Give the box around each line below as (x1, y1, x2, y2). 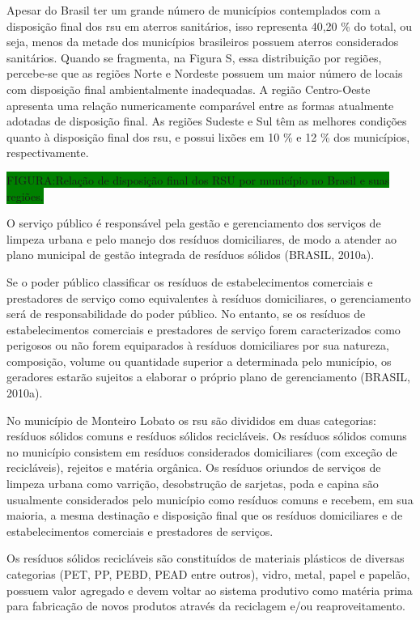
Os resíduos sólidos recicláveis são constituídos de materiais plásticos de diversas (6, 550, 405, 567)
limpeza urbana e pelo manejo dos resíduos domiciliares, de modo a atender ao (6, 230, 397, 247)
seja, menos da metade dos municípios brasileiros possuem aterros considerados (6, 33, 399, 50)
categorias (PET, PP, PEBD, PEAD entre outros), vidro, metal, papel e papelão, (6, 566, 410, 582)
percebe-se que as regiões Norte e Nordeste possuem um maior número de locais (6, 65, 403, 82)
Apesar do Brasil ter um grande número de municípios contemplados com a (6, 2, 380, 18)
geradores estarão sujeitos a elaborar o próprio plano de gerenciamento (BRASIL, (6, 368, 410, 385)
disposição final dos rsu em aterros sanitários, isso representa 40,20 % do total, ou (6, 17, 413, 34)
